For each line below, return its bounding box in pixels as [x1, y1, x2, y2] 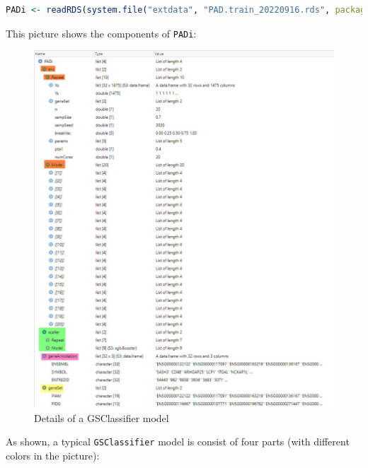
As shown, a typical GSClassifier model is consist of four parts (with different [6, 434, 350, 449]
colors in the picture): [6, 448, 100, 463]
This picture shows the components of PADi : [6, 25, 197, 40]
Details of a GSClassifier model [34, 410, 169, 425]
